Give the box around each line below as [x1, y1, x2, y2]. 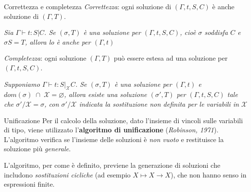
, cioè [180, 27, 196, 37]
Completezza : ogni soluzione [4, 53, 86, 63]
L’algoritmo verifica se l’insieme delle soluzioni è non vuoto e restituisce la [4, 134, 224, 144]
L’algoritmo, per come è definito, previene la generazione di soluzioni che [4, 160, 220, 170]
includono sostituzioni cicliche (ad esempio [4, 169, 131, 179]
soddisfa [204, 27, 228, 37]
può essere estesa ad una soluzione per [114, 53, 228, 63]
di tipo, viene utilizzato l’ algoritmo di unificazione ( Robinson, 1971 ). [4, 125, 218, 135]
